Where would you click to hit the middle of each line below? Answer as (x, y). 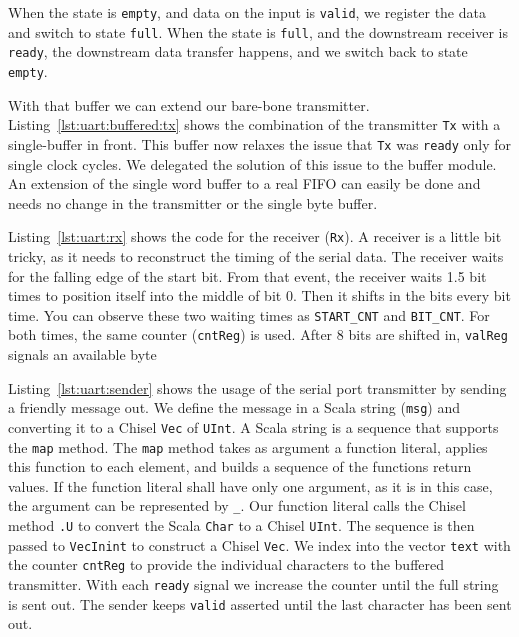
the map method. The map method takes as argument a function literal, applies (248, 446)
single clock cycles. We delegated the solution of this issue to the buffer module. (252, 163)
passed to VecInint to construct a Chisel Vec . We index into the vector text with (259, 544)
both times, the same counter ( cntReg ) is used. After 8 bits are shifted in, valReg (258, 334)
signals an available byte (82, 354)
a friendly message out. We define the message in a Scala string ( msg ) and (234, 407)
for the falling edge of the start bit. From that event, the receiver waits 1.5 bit (247, 275)
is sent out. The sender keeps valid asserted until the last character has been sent (260, 603)
